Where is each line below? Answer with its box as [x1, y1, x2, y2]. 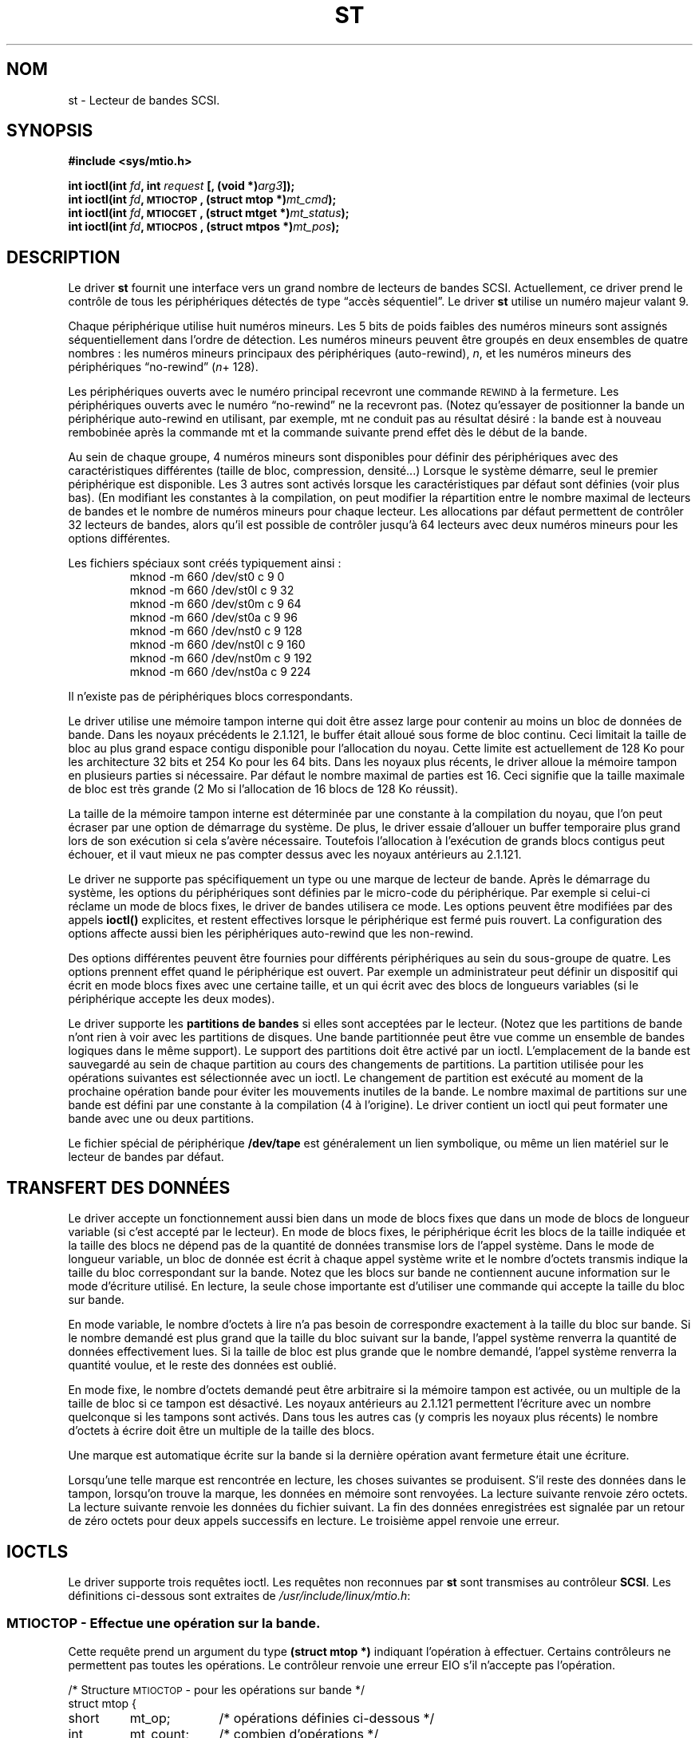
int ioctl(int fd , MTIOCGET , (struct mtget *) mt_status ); [68, 206, 349, 220]
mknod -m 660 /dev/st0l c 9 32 [129, 583, 294, 598]
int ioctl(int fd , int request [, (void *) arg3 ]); [68, 179, 295, 193]
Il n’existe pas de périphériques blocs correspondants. [68, 689, 353, 704]
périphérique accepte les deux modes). [68, 992, 275, 1006]
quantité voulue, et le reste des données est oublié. [68, 1358, 337, 1373]
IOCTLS [6, 1541, 69, 1562]
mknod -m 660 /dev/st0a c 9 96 [129, 610, 298, 625]
